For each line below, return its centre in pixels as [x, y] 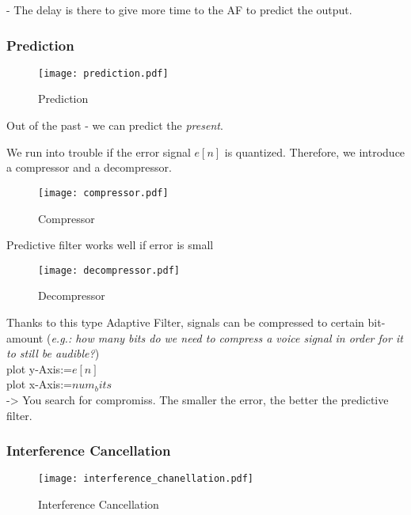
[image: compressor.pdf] [103, 193]
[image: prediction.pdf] [103, 73]
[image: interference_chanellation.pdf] [146, 479]
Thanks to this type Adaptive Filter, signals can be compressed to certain [185, 322]
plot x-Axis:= [39, 384]
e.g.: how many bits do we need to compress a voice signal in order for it [227, 337]
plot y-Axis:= [39, 368]
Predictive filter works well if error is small [110, 245]
